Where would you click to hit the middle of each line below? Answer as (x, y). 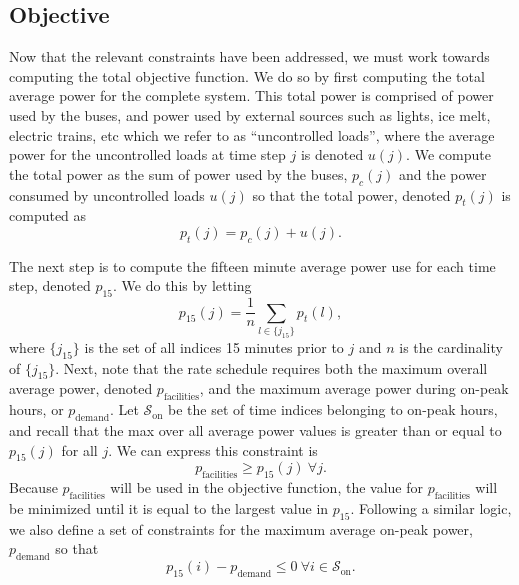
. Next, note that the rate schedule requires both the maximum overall (271, 367)
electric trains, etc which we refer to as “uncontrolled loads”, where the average (252, 134)
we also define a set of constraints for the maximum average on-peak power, (241, 528)
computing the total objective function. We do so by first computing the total (247, 75)
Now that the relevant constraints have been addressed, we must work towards (249, 56)
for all (79, 449)
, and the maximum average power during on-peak (354, 388)
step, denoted (50, 285)
